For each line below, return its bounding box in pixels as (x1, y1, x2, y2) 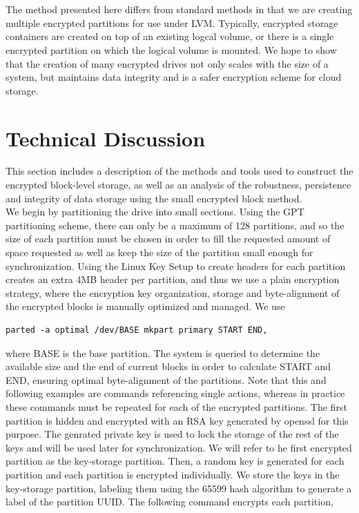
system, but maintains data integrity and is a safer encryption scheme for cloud (6, 70, 342, 84)
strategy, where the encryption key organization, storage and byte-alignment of (6, 285, 340, 300)
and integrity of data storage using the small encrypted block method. (6, 191, 302, 205)
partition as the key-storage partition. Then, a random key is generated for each (6, 454, 345, 468)
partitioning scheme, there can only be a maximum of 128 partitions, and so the (6, 217, 345, 232)
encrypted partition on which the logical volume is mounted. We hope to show (6, 42, 337, 57)
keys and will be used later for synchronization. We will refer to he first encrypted (6, 440, 352, 454)
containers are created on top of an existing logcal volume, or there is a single (6, 29, 334, 43)
